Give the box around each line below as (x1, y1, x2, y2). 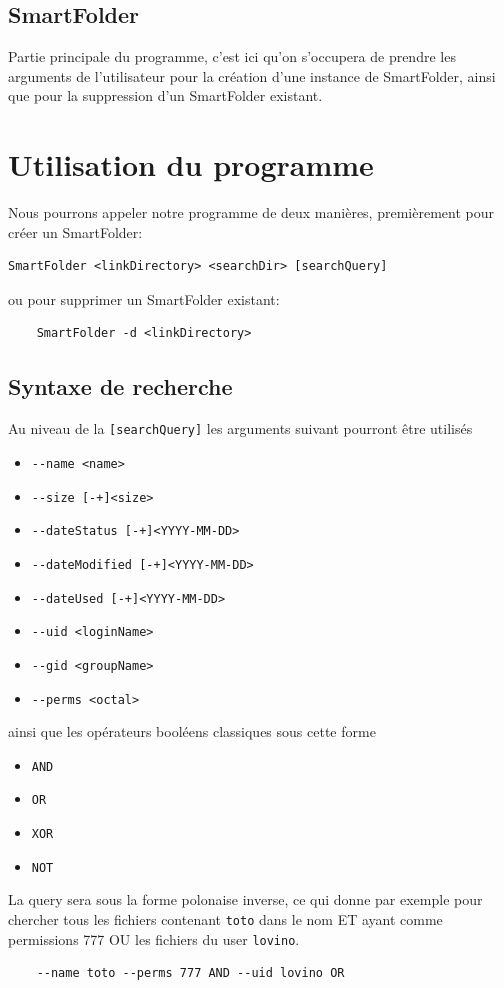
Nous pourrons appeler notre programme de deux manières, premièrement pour (8, 202, 494, 223)
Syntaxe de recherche (8, 371, 233, 402)
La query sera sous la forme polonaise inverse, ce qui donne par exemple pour (8, 889, 483, 910)
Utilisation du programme (8, 144, 374, 185)
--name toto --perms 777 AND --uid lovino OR (36, 966, 345, 981)
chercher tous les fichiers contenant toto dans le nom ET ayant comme (8, 909, 443, 929)
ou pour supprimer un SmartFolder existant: (8, 288, 280, 309)
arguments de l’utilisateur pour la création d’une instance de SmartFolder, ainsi (8, 65, 496, 86)
